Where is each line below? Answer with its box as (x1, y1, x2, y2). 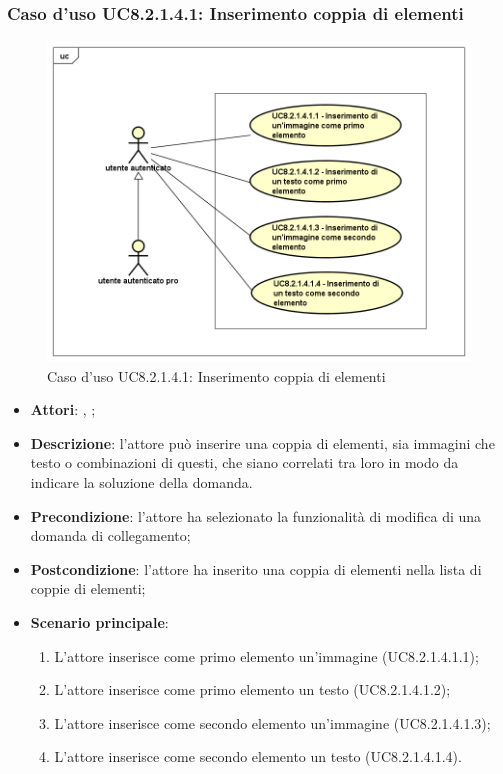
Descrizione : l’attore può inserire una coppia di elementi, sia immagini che (30, 432, 495, 453)
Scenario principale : (30, 612, 169, 633)
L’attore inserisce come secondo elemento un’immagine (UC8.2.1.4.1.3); (54, 712, 491, 733)
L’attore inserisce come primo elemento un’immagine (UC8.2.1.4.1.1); (54, 645, 479, 666)
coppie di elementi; (30, 578, 146, 599)
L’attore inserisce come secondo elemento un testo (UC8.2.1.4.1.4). (54, 746, 462, 767)
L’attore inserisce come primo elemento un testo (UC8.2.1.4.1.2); (54, 679, 451, 700)
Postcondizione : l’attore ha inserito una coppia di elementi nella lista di (30, 558, 482, 579)
